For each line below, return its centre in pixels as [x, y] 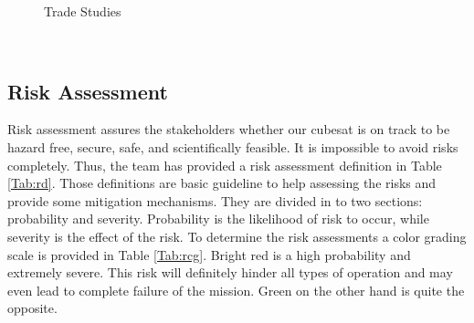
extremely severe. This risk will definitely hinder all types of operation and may [230, 272]
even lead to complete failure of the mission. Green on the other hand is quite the [236, 290]
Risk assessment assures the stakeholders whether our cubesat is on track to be [229, 129]
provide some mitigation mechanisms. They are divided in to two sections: [215, 200]
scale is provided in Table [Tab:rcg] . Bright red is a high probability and [209, 254]
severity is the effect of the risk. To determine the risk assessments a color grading [237, 236]
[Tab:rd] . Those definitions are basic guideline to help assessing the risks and [222, 183]
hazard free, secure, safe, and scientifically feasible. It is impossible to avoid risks [233, 146]
